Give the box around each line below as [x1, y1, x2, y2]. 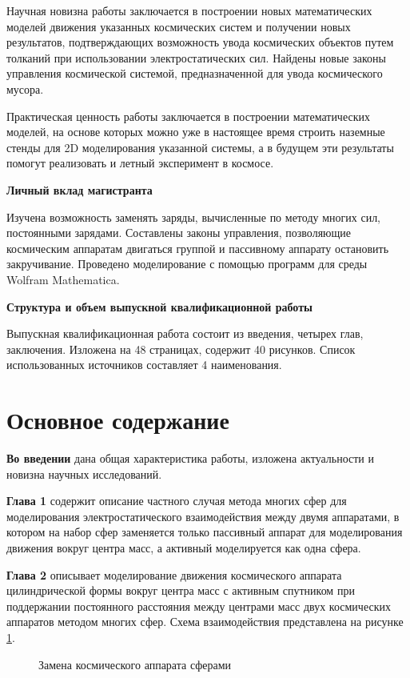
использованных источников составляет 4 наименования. [6, 356, 282, 373]
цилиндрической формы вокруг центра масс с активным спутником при [6, 582, 355, 599]
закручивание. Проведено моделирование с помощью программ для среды [6, 255, 368, 272]
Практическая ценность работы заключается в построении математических [6, 107, 370, 124]
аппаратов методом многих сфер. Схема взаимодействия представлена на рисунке [6, 613, 404, 630]
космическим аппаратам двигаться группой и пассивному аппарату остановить [6, 239, 389, 256]
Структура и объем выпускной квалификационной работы [6, 298, 312, 315]
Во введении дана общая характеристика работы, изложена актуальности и [6, 450, 374, 466]
